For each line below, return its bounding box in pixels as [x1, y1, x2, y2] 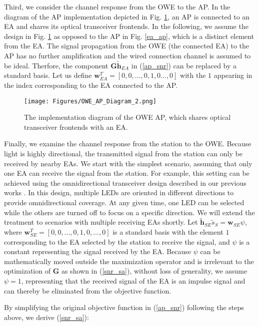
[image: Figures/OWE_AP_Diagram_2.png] [24, 97, 156, 105]
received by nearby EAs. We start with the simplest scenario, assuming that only [4, 158, 252, 168]
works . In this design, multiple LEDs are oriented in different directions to [4, 187, 234, 198]
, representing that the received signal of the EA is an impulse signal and [21, 275, 245, 286]
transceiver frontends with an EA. [24, 121, 128, 132]
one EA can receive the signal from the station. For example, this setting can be [4, 168, 249, 178]
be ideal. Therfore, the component [4, 60, 108, 70]
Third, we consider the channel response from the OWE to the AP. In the [4, 1, 230, 11]
